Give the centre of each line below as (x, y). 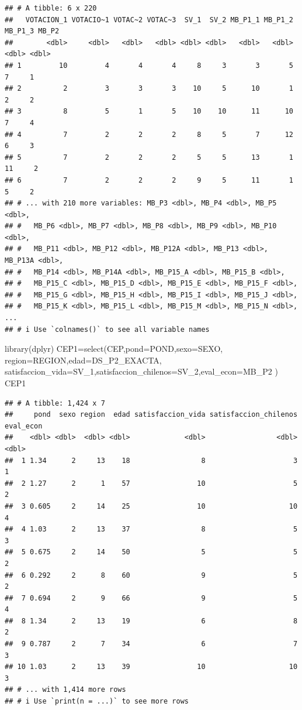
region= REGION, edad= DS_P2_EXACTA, (83, 360)
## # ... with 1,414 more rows (65, 690)
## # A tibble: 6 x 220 (51, 8)
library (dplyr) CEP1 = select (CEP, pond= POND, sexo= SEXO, (114, 349)
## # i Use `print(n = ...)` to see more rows (97, 702)
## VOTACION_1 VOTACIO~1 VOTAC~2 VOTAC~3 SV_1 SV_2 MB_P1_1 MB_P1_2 (149, 20)
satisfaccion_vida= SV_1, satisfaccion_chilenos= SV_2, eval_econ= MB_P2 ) (141, 371)
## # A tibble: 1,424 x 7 (55, 403)
